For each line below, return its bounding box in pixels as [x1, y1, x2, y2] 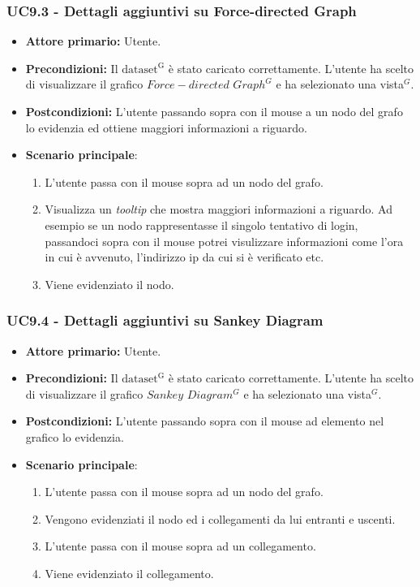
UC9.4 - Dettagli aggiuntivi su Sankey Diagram [6, 310, 324, 330]
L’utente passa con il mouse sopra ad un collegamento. [45, 537, 316, 555]
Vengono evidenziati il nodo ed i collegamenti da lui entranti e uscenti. [45, 510, 396, 527]
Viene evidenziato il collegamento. [45, 564, 214, 581]
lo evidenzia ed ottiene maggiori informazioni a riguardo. [25, 119, 307, 136]
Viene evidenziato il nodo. [45, 275, 174, 292]
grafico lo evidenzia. [25, 428, 124, 445]
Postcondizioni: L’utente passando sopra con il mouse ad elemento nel [25, 412, 384, 429]
